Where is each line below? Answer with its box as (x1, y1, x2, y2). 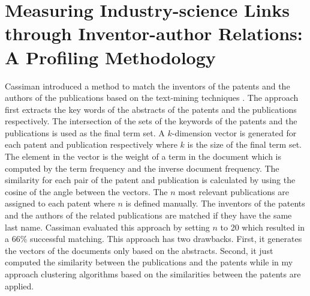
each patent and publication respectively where (5, 138, 177, 151)
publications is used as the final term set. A (5, 126, 165, 139)
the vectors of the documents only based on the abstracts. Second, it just (5, 244, 273, 256)
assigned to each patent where (5, 197, 115, 210)
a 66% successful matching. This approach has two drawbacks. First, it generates (5, 232, 302, 245)
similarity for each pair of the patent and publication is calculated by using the (5, 174, 296, 186)
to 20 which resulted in (220, 220, 305, 233)
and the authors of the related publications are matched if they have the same (5, 209, 292, 222)
